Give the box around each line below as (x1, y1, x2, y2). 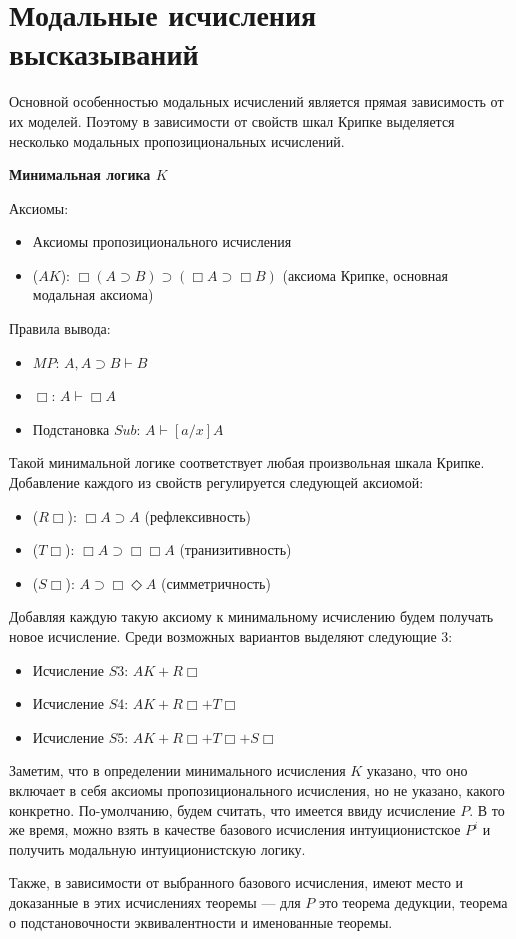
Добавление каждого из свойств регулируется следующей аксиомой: (9, 472, 424, 493)
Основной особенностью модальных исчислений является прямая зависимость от (9, 91, 504, 112)
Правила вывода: (9, 318, 111, 339)
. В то (469, 799, 505, 820)
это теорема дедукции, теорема (318, 891, 508, 912)
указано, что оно (366, 760, 468, 781)
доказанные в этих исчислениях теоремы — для (9, 891, 301, 912)
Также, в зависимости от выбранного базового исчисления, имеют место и (9, 872, 464, 893)
